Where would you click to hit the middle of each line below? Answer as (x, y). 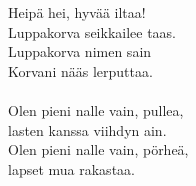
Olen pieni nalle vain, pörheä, (98, 149)
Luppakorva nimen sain (80, 51)
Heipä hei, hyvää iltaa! (77, 12)
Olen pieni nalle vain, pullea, (96, 109)
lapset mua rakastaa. (71, 168)
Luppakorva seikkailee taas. (92, 31)
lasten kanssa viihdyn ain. (87, 129)
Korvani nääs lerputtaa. (80, 70)
